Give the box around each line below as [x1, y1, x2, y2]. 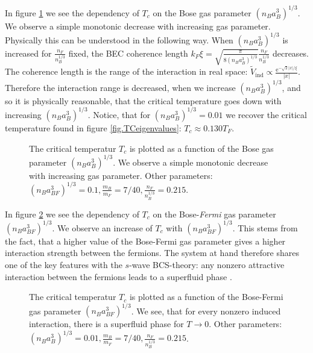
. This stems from [232, 221, 298, 234]
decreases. [272, 46, 309, 59]
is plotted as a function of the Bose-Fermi [129, 290, 283, 303]
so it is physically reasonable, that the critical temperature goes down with [5, 94, 282, 107]
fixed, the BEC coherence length [68, 46, 188, 59]
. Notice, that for [87, 108, 151, 120]
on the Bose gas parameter [153, 6, 251, 19]
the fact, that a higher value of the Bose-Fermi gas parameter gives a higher [5, 234, 286, 247]
